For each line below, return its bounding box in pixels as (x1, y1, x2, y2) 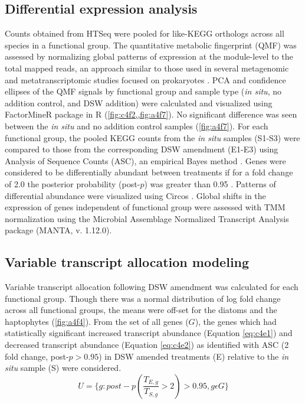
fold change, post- (5, 350, 69, 362)
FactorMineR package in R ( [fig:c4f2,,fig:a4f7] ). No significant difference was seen (5, 108, 297, 120)
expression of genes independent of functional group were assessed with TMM (5, 201, 286, 213)
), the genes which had (195, 315, 277, 327)
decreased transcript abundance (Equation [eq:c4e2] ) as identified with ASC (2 (5, 338, 289, 351)
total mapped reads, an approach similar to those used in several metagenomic (5, 61, 289, 74)
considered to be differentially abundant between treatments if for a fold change (5, 166, 293, 178)
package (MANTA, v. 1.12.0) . (5, 224, 112, 236)
